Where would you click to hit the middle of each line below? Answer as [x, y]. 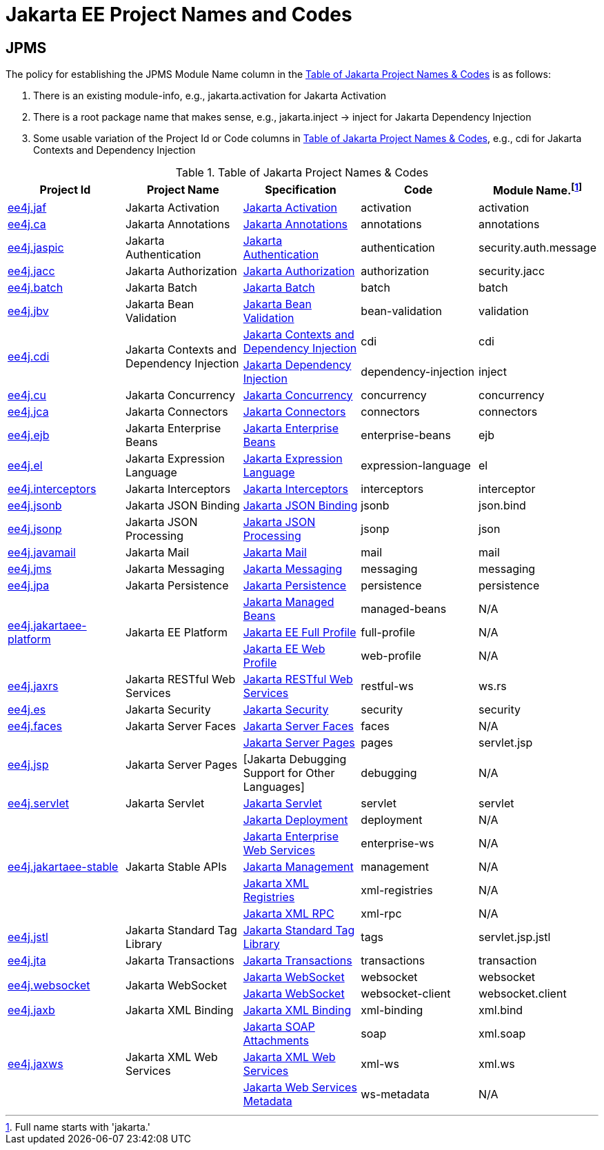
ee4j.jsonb [35, 505]
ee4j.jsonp [35, 528]
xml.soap [502, 1033]
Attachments [276, 1040]
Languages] [274, 786]
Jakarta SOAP [279, 1026]
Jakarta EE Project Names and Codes [179, 14]
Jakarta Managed [289, 602]
